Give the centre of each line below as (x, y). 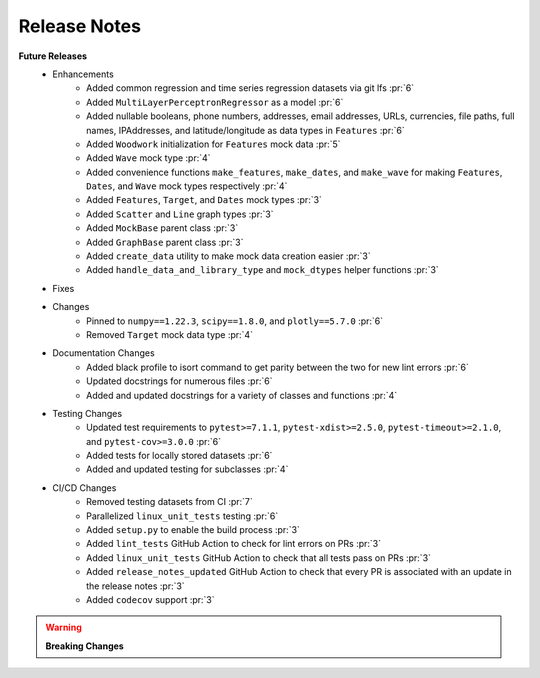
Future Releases (53, 56)
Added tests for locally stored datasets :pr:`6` (179, 456)
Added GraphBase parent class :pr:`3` (165, 242)
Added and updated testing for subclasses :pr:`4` (187, 469)
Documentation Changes (103, 353)
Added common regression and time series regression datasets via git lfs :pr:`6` (250, 88)
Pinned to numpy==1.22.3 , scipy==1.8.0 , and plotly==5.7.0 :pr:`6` (235, 321)
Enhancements (83, 74)
